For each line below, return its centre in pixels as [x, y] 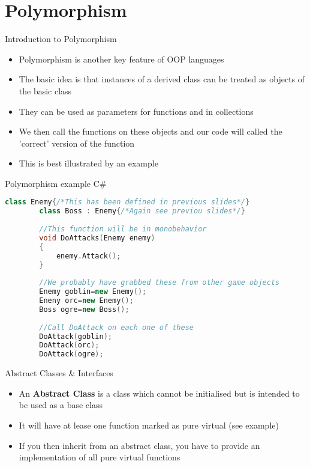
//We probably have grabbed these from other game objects [159, 283]
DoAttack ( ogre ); [71, 354]
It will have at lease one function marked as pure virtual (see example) [149, 425]
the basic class [45, 90]
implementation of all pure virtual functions [100, 457]
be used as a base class [61, 405]
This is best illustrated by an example [88, 163]
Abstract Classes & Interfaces [59, 373]
